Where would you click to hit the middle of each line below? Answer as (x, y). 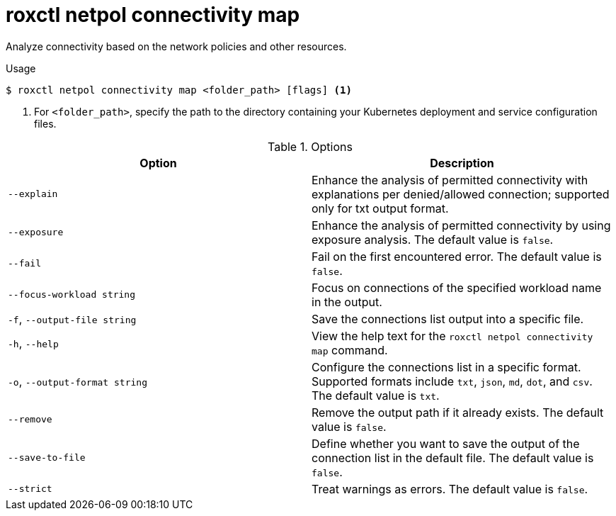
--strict (30, 489)
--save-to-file (47, 458)
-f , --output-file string (72, 319)
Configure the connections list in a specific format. (446, 367)
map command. (350, 350)
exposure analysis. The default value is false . (433, 239)
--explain (33, 194)
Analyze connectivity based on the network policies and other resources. (176, 46)
